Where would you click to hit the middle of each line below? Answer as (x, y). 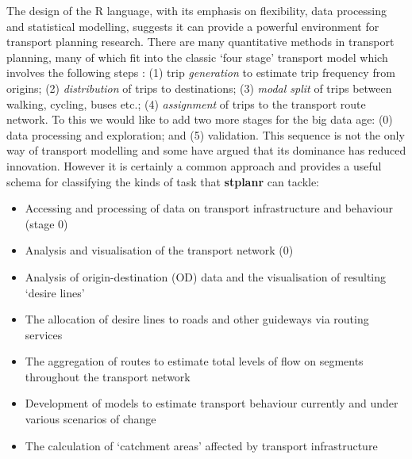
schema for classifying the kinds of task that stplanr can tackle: (163, 181)
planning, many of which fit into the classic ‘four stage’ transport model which (197, 57)
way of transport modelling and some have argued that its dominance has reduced (206, 150)
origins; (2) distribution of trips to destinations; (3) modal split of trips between (199, 88)
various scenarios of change (90, 419)
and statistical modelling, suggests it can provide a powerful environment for (193, 26)
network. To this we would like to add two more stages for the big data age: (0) (200, 119)
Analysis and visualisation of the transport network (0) (159, 250)
